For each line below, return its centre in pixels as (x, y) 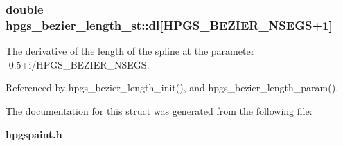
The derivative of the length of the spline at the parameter (130, 51)
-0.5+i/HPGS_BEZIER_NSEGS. (78, 64)
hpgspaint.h (34, 134)
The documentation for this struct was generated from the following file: (159, 110)
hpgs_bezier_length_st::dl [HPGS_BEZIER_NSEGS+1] (169, 25)
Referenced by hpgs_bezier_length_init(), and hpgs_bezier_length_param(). (172, 88)
